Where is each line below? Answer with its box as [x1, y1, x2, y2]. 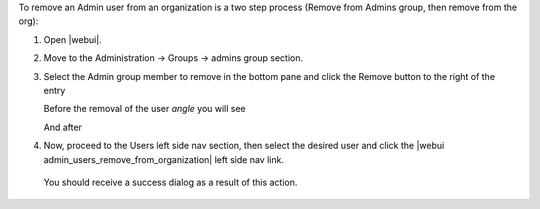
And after [43, 121, 82, 133]
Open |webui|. [43, 33, 102, 45]
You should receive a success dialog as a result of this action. [43, 176, 298, 188]
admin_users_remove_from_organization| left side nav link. [43, 153, 285, 165]
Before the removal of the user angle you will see [43, 103, 247, 115]
